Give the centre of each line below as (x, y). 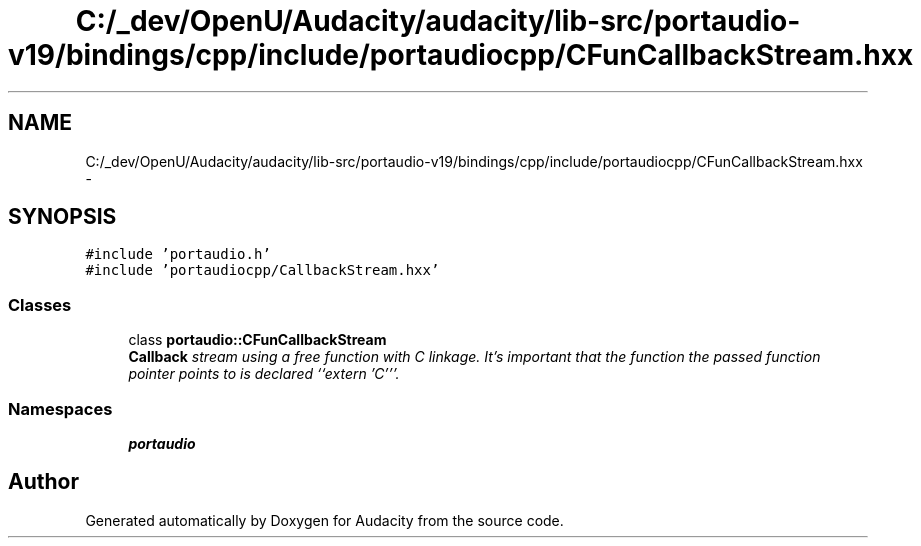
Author (43, 482)
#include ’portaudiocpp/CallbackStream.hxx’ (262, 270)
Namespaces (60, 408)
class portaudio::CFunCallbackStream (257, 340)
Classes (40, 304)
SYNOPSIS (62, 217)
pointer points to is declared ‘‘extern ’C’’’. (264, 374)
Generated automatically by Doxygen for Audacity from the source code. (324, 520)
